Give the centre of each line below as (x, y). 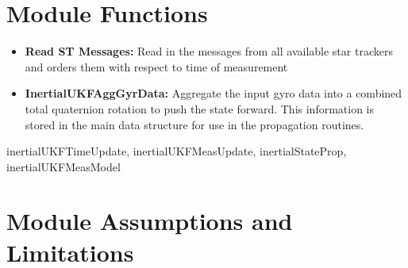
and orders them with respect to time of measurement (156, 66)
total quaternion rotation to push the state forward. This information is (200, 108)
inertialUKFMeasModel (64, 166)
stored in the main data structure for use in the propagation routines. (194, 124)
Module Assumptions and (150, 221)
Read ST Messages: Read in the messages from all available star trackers (209, 51)
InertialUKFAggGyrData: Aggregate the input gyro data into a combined (214, 93)
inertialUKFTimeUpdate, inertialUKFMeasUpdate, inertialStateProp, (177, 151)
